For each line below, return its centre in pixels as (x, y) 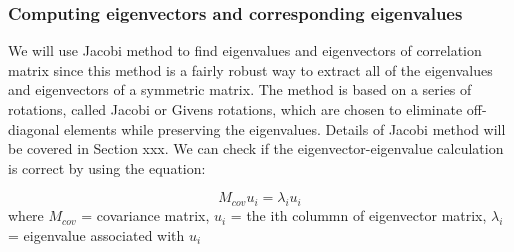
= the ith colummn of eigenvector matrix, (358, 215)
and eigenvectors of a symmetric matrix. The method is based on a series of (240, 89)
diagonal (34, 128)
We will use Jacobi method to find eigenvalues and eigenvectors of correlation (245, 50)
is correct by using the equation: (107, 167)
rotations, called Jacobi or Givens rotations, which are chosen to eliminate (235, 109)
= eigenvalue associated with (96, 234)
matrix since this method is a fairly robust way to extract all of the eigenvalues (250, 69)
